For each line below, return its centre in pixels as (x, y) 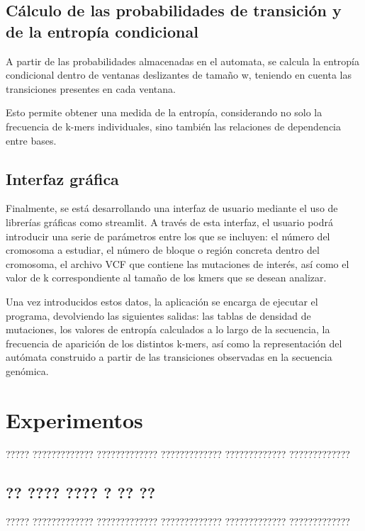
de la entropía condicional (102, 31)
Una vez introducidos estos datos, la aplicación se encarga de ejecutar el (162, 301)
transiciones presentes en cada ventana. (91, 88)
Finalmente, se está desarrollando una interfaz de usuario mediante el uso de (172, 208)
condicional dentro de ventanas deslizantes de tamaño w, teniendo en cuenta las (179, 75)
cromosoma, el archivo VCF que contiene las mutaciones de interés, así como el (178, 263)
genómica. (27, 370)
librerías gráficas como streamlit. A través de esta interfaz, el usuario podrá (169, 222)
